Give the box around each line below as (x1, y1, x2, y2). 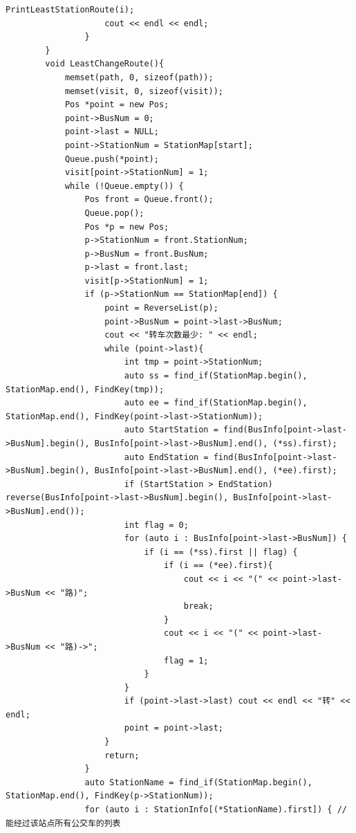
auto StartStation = (124, 425, 218, 435)
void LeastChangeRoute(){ (45, 59, 165, 69)
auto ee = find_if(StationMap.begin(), (124, 398, 308, 408)
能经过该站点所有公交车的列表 (6, 818, 121, 828)
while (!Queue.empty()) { (64, 181, 184, 191)
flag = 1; (164, 655, 209, 666)
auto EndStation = (124, 452, 209, 462)
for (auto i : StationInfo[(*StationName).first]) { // (84, 805, 347, 815)
